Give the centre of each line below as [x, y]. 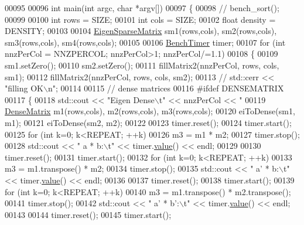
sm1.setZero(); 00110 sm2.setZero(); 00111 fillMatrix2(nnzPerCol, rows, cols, [142, 65]
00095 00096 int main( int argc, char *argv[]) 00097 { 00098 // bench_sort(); [142, 8]
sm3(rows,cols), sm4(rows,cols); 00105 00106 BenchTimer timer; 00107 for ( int [145, 42]
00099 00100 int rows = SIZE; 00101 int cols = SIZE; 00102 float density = [140, 19]
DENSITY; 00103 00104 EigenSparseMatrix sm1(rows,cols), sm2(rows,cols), [141, 31]
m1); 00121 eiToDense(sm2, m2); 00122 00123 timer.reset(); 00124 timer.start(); [148, 122]
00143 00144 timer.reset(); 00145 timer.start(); [88, 214]
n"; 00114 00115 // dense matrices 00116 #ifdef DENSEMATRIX [166, 88]
